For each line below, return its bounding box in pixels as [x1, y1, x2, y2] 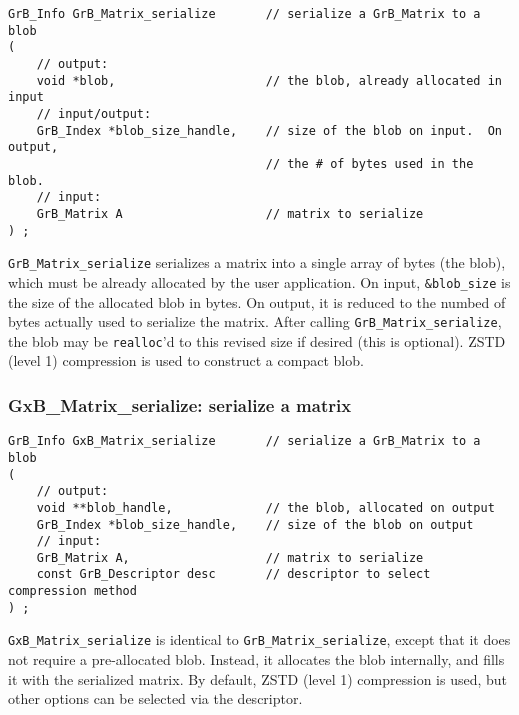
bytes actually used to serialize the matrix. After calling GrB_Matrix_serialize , [8, 311, 502, 332]
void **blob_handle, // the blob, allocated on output [36, 500, 495, 515]
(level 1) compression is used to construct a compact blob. [8, 350, 364, 371]
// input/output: [36, 106, 152, 121]
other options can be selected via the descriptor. [8, 688, 303, 709]
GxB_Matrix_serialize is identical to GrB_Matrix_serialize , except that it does [8, 629, 511, 650]
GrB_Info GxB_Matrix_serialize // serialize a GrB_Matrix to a [8, 434, 481, 449]
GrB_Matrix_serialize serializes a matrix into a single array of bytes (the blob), [8, 252, 506, 273]
